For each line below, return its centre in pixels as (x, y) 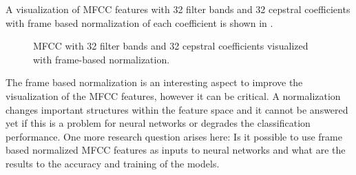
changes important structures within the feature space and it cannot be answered (177, 109)
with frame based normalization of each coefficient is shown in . (139, 22)
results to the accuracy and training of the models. (113, 163)
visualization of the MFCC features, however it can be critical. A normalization (173, 95)
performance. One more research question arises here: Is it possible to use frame (174, 136)
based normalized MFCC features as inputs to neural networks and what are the (176, 150)
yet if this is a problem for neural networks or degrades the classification (158, 123)
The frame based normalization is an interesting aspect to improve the (154, 82)
